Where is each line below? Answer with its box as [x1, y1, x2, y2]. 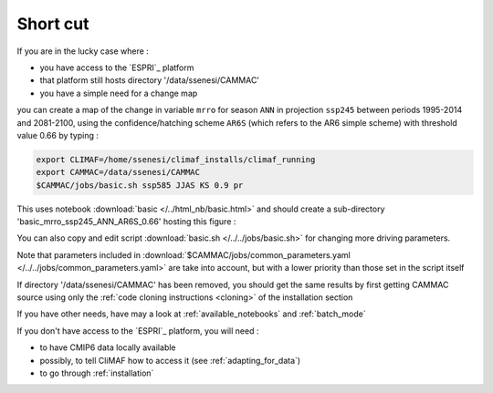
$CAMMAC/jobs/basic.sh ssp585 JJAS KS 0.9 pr [36, 180, 244, 191]
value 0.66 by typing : [16, 129, 100, 140]
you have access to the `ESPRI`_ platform [39, 62, 194, 73]
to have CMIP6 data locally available [39, 342, 176, 353]
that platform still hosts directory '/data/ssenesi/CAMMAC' [39, 75, 260, 86]
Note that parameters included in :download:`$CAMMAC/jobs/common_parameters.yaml [16, 249, 351, 260]
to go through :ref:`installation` [39, 367, 154, 378]
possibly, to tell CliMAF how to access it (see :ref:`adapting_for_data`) [39, 355, 301, 366]
